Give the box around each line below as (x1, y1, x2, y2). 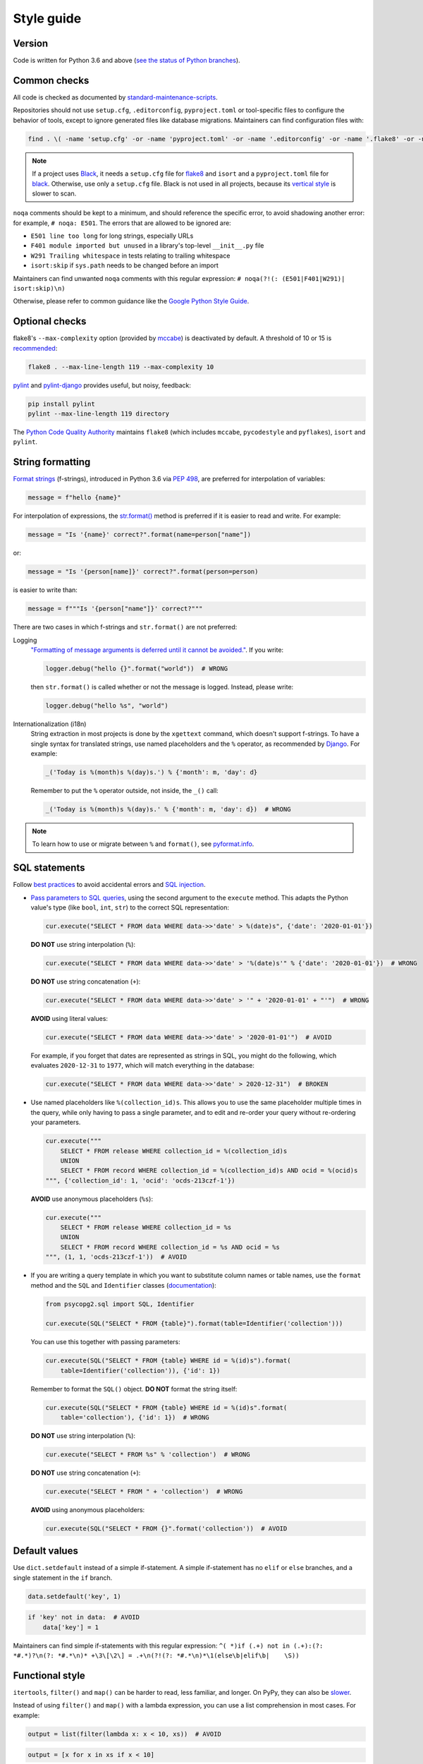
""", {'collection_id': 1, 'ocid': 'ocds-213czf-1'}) (45, 1176, 235, 1185)
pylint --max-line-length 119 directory (27, 410, 169, 418)
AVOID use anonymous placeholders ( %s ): (30, 1195, 153, 1203)
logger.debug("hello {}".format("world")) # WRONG (45, 664, 228, 672)
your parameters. (30, 1118, 81, 1127)
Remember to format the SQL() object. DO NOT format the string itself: (30, 1384, 238, 1393)
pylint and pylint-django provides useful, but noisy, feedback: (13, 381, 192, 389)
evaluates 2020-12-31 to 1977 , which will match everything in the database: (30, 1061, 255, 1070)
